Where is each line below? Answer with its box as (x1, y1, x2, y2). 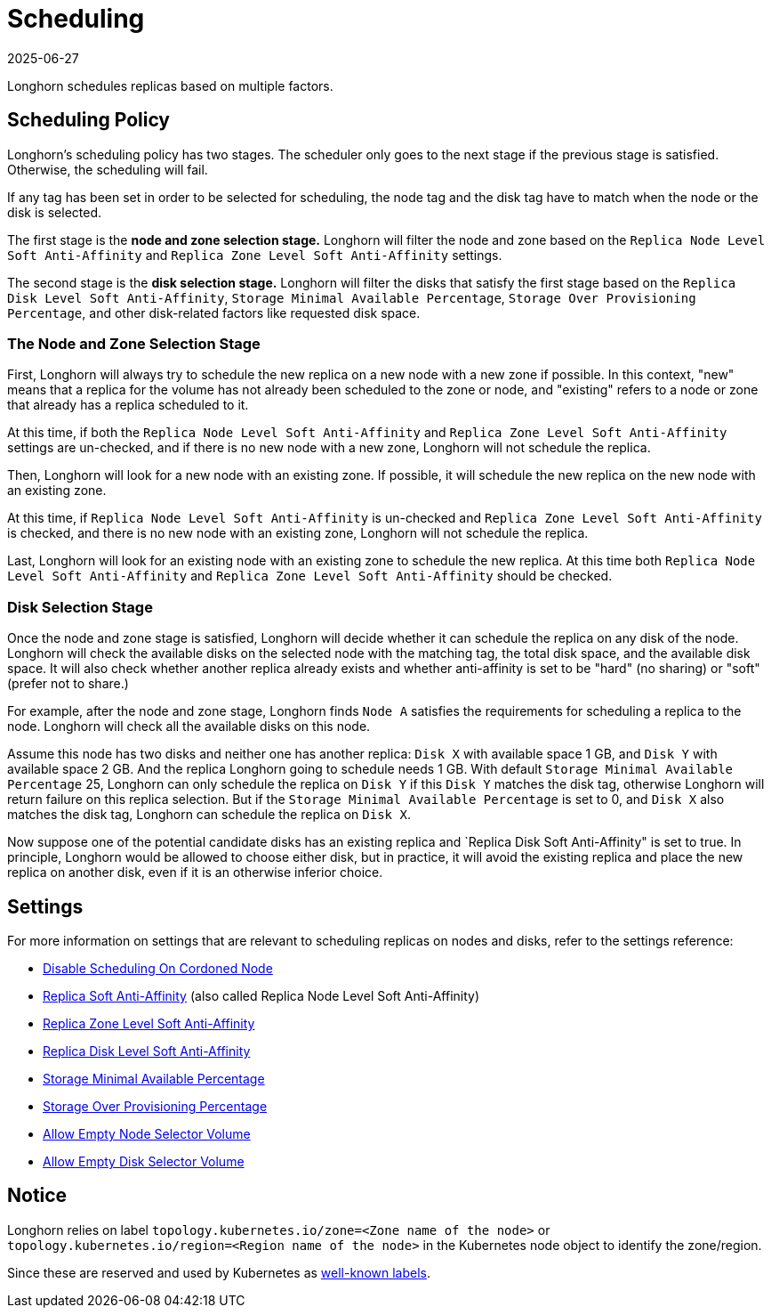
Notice (7, 1184, 68, 1207)
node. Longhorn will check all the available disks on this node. (7, 718, 371, 735)
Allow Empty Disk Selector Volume (43, 1153, 245, 1169)
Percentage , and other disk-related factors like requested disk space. (7, 304, 421, 321)
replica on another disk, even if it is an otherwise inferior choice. (7, 864, 383, 881)
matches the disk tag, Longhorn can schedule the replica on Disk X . (7, 807, 411, 823)
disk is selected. (7, 204, 102, 220)
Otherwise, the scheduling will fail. (7, 161, 208, 177)
